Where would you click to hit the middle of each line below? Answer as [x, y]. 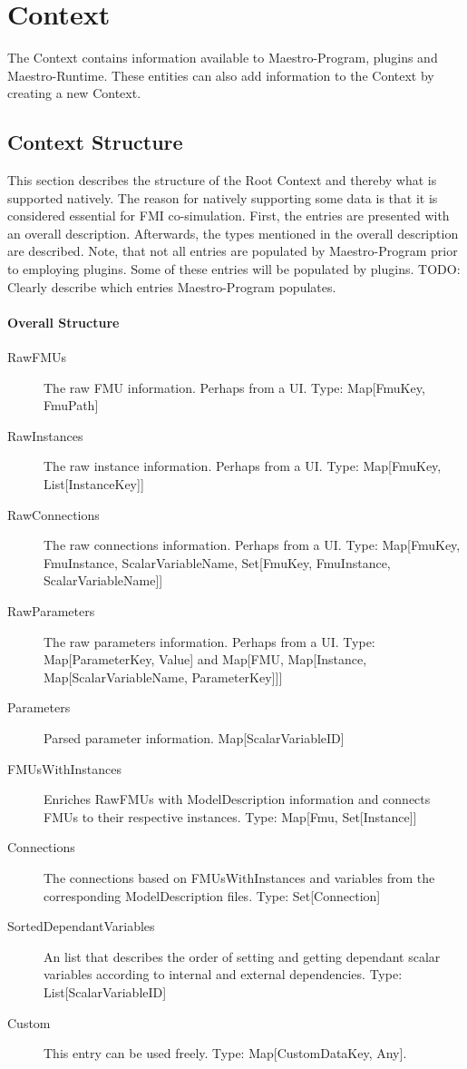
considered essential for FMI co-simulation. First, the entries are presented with [229, 216]
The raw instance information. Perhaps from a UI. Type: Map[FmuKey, [243, 466]
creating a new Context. [74, 93]
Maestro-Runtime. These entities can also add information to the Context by [221, 75]
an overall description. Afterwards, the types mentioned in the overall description [233, 233]
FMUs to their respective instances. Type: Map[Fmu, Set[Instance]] [230, 816]
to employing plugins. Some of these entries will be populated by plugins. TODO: [234, 269]
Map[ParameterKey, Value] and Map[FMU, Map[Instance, [205, 659]
